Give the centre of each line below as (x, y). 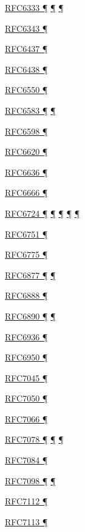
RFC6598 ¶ (26, 131)
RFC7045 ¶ (26, 377)
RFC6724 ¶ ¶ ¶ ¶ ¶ (42, 213)
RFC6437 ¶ (26, 49)
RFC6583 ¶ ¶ (30, 110)
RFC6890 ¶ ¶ (30, 316)
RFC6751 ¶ (26, 234)
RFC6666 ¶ (26, 193)
